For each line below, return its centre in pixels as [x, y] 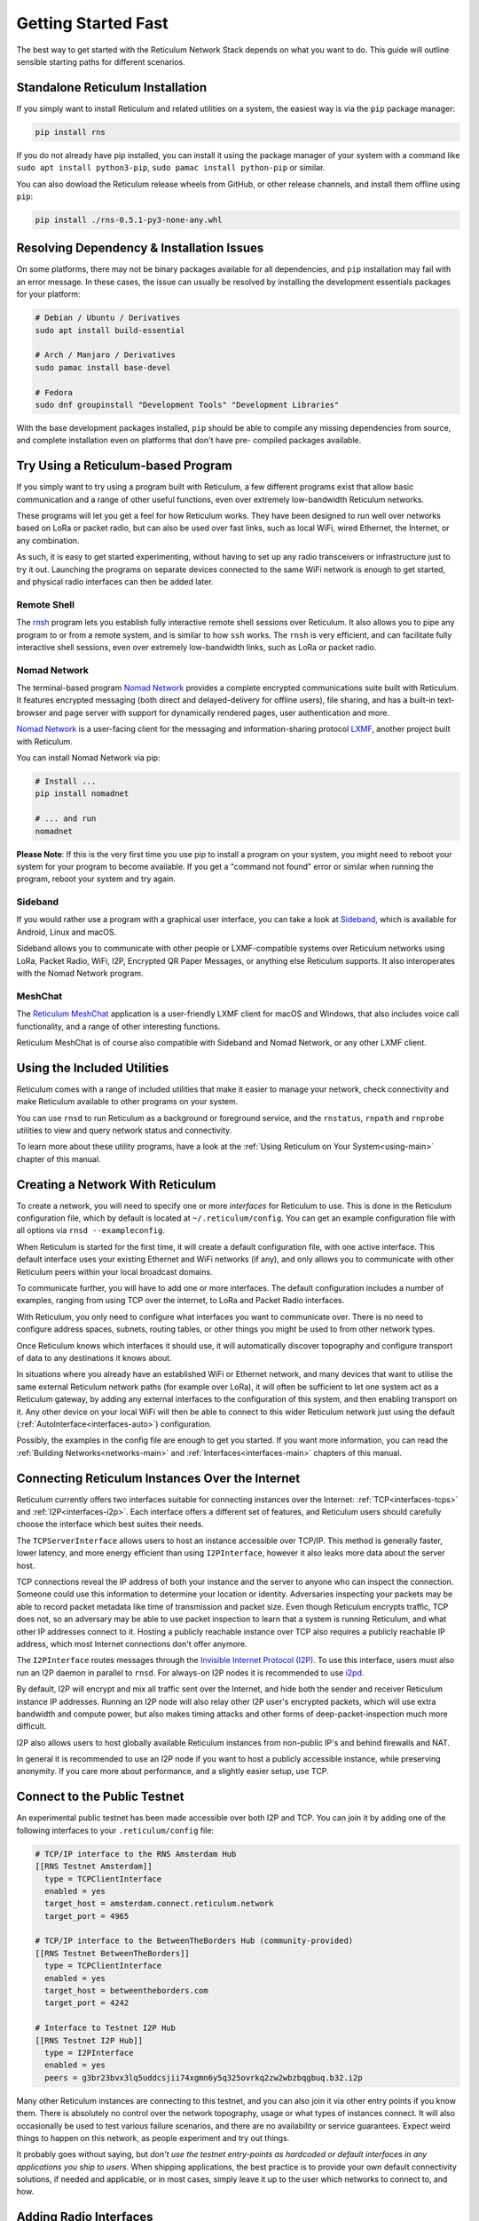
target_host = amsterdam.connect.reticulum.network [159, 1904]
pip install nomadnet [82, 794]
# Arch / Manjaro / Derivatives [106, 355]
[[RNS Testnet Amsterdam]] [94, 1867]
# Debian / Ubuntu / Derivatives [108, 318]
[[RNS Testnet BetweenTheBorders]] [112, 1953]
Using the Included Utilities [93, 1067]
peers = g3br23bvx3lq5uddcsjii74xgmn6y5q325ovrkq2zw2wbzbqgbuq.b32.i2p [204, 2078]
